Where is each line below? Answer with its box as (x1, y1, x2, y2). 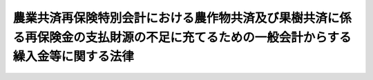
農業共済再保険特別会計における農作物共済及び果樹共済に (12, 10, 340, 26)
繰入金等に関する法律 (12, 49, 135, 65)
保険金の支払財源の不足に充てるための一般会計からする (37, 30, 352, 45)
